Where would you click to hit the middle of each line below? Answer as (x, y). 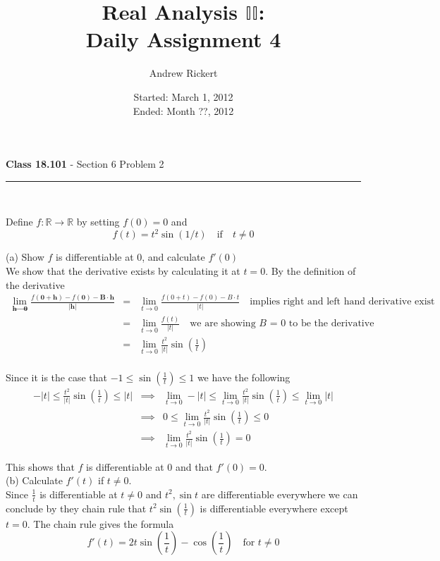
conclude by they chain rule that (76, 508)
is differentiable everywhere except (274, 508)
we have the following (244, 377)
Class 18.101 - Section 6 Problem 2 (85, 164)
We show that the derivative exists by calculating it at (123, 270)
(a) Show (25, 257)
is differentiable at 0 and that (149, 466)
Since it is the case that (57, 377)
